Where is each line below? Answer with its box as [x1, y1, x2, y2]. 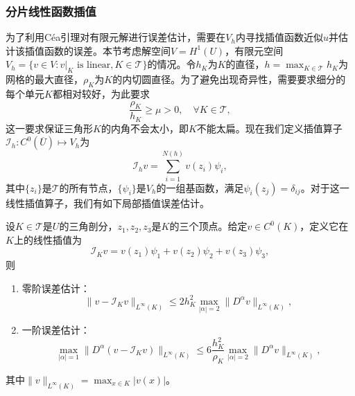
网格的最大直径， [6, 72, 83, 87]
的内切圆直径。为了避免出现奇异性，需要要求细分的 [112, 72, 346, 87]
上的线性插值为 [13, 232, 82, 246]
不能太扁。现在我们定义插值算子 [196, 120, 343, 135]
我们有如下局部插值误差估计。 [73, 195, 209, 210]
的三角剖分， [59, 219, 118, 233]
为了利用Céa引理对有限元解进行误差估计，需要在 [6, 30, 226, 44]
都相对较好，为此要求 [52, 87, 150, 100]
